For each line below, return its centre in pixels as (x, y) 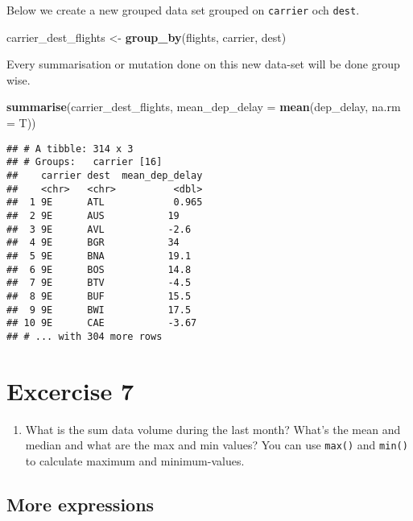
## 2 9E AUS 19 (93, 215)
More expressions (81, 504)
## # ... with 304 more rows (85, 336)
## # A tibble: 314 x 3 (70, 149)
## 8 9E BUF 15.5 (99, 296)
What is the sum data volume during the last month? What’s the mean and (213, 429)
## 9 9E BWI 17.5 (99, 310)
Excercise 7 (70, 390)
